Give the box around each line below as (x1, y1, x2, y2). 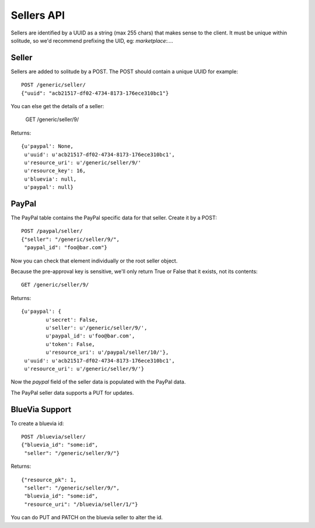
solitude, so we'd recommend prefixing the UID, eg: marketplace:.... (10, 37, 174, 44)
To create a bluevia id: (10, 420, 64, 427)
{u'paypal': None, (21, 143, 74, 150)
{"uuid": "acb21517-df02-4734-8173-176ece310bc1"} (21, 89, 169, 96)
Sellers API (10, 9, 65, 22)
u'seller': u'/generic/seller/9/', (45, 325, 148, 331)
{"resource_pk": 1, (21, 477, 77, 483)
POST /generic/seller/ (21, 82, 86, 88)
